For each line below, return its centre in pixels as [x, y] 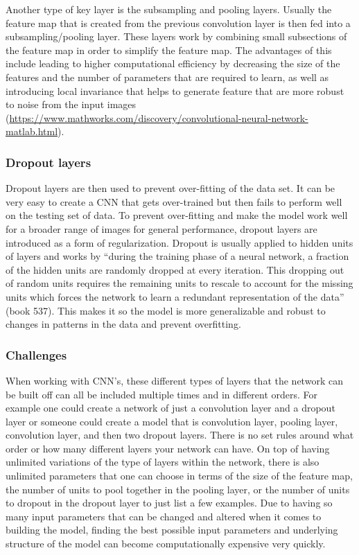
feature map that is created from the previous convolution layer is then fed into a [178, 23]
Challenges [36, 354]
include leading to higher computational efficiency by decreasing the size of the [173, 63]
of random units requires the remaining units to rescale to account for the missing [179, 283]
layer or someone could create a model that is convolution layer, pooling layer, [172, 421]
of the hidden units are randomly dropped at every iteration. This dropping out [175, 269]
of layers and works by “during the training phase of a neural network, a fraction [177, 256]
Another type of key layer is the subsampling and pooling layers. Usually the [169, 9]
